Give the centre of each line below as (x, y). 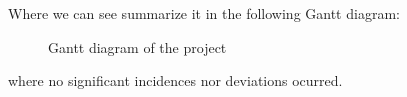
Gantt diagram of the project (137, 46)
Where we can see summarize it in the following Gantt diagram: (204, 13)
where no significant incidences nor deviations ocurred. (175, 80)
